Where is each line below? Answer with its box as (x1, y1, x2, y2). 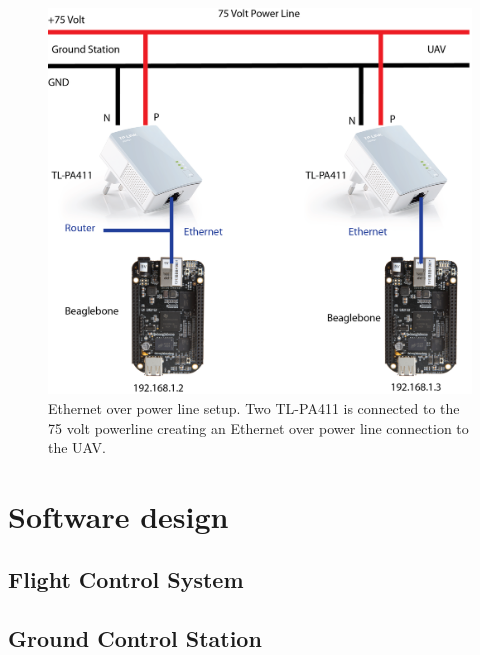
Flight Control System (8, 564, 244, 595)
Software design (8, 495, 229, 536)
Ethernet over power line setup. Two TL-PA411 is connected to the (48, 397, 460, 418)
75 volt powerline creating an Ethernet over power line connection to (48, 417, 469, 438)
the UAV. (48, 437, 106, 458)
